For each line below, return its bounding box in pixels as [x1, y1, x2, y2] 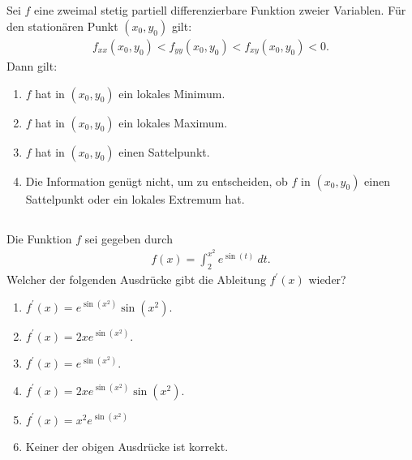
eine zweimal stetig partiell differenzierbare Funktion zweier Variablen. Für [34, 2, 406, 19]
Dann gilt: [6, 58, 58, 75]
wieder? [308, 271, 346, 288]
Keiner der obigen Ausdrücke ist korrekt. [25, 438, 229, 455]
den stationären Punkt [6, 17, 118, 34]
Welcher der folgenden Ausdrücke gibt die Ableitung [6, 271, 266, 288]
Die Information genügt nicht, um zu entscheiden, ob [25, 172, 288, 189]
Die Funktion [6, 230, 72, 247]
